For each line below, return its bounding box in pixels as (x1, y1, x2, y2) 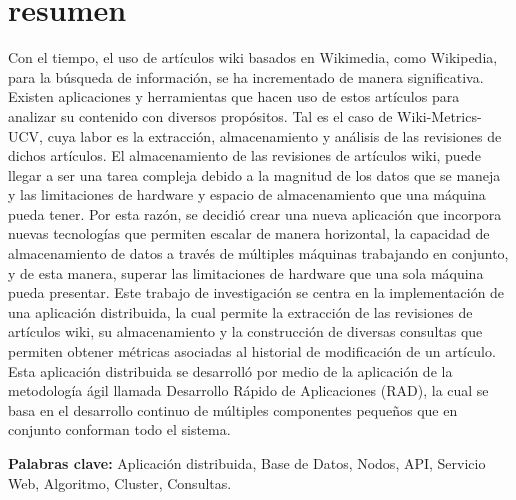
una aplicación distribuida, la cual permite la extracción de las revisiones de (8, 301, 473, 322)
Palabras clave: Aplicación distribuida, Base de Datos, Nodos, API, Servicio (8, 453, 486, 473)
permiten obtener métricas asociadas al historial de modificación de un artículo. (8, 341, 496, 362)
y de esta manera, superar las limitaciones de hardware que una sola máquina (8, 262, 484, 283)
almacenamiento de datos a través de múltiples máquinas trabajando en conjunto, (8, 243, 509, 264)
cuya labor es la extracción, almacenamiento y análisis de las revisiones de (47, 125, 502, 146)
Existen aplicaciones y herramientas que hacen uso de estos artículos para (8, 86, 460, 107)
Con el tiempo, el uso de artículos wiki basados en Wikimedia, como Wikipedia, (8, 47, 498, 68)
